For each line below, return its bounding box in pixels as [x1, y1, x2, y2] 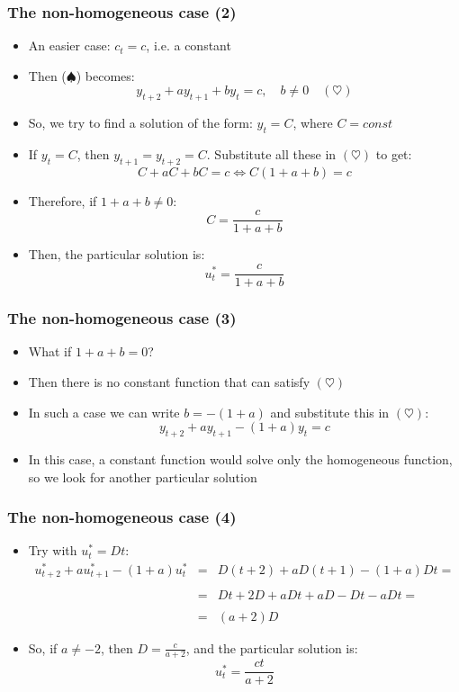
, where [292, 113, 333, 132]
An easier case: [28, 36, 111, 55]
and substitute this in [270, 402, 390, 421]
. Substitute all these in [206, 145, 337, 163]
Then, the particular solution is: [28, 245, 205, 264]
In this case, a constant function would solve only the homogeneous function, [28, 449, 453, 468]
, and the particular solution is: [185, 638, 358, 657]
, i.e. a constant [146, 36, 231, 55]
